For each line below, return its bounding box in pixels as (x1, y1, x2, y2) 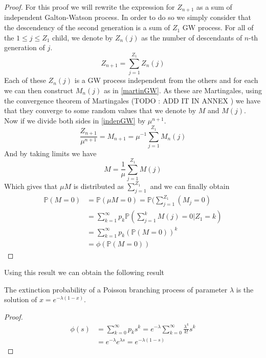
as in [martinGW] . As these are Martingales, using (103, 85, 262, 95)
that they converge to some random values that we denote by (4, 105, 196, 116)
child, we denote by (52, 32, 113, 43)
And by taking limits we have (4, 148, 97, 158)
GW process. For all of (182, 22, 254, 33)
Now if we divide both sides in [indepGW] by (4, 115, 146, 125)
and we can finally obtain (150, 180, 230, 191)
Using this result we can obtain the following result (4, 267, 165, 278)
